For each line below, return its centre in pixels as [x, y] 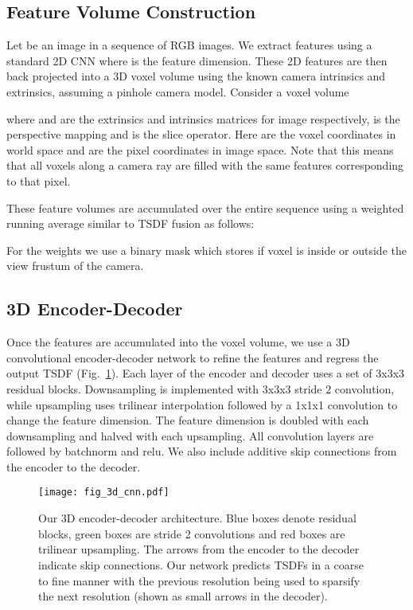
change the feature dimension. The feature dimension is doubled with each [188, 420]
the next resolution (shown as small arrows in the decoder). [183, 596]
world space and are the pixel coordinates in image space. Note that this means [200, 149]
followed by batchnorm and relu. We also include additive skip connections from [202, 451]
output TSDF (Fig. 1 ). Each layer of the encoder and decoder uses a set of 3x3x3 [206, 373]
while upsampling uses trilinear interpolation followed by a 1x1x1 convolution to [202, 404]
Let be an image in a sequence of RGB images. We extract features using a [189, 45]
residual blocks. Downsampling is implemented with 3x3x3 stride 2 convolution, [201, 388]
